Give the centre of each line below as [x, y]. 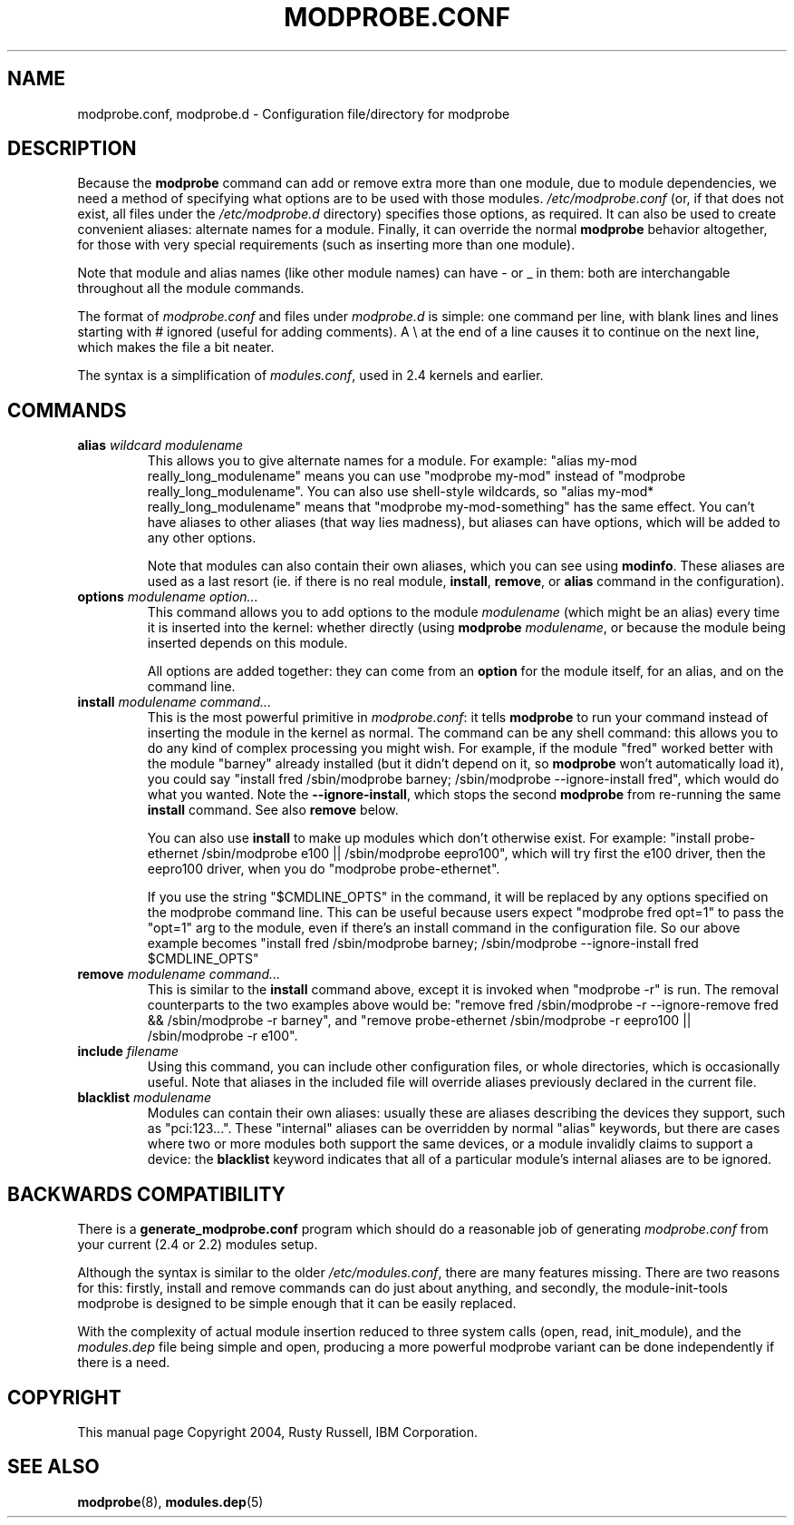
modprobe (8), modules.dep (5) [170, 1501]
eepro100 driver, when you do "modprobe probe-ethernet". [324, 869]
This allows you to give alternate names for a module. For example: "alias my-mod [392, 461]
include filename [128, 1051]
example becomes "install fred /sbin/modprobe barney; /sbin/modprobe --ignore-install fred [423, 943]
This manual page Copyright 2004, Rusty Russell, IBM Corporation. [277, 1432]
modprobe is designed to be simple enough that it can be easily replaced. [297, 1304]
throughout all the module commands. [191, 288]
